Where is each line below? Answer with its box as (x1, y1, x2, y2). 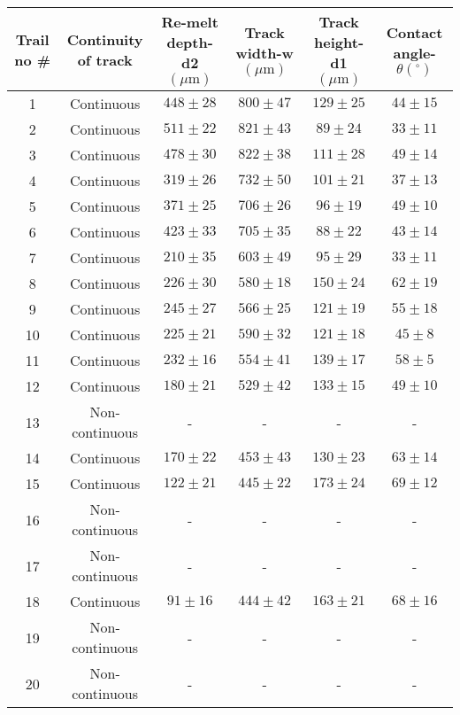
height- (314, 32, 364, 52)
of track (77, 49, 133, 70)
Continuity (66, 28, 143, 50)
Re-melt (161, 12, 218, 32)
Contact (386, 21, 443, 43)
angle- (393, 42, 436, 63)
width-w (235, 42, 294, 63)
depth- (166, 32, 213, 52)
